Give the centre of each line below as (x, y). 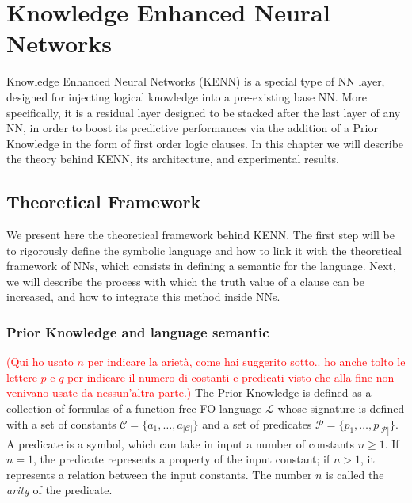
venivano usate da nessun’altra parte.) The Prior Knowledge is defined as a (189, 392)
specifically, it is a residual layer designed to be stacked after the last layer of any (204, 112)
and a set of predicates (257, 423)
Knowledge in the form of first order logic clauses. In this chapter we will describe (205, 143)
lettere (22, 377)
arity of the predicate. (59, 490)
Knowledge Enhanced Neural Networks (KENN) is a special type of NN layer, (196, 81)
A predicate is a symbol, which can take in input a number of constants (181, 443)
